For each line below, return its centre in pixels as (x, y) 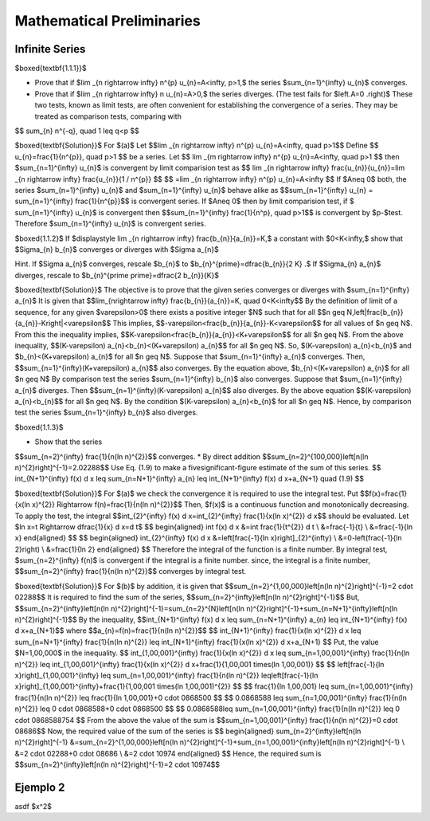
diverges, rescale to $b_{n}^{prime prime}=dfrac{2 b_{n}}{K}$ (117, 275)
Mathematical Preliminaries (107, 21)
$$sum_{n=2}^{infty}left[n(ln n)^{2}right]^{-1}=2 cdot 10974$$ (117, 764)
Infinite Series (50, 49)
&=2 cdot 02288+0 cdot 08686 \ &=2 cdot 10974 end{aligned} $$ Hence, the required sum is (168, 753)
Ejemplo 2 (40, 787)
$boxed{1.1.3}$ (39, 427)
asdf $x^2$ (33, 807)
